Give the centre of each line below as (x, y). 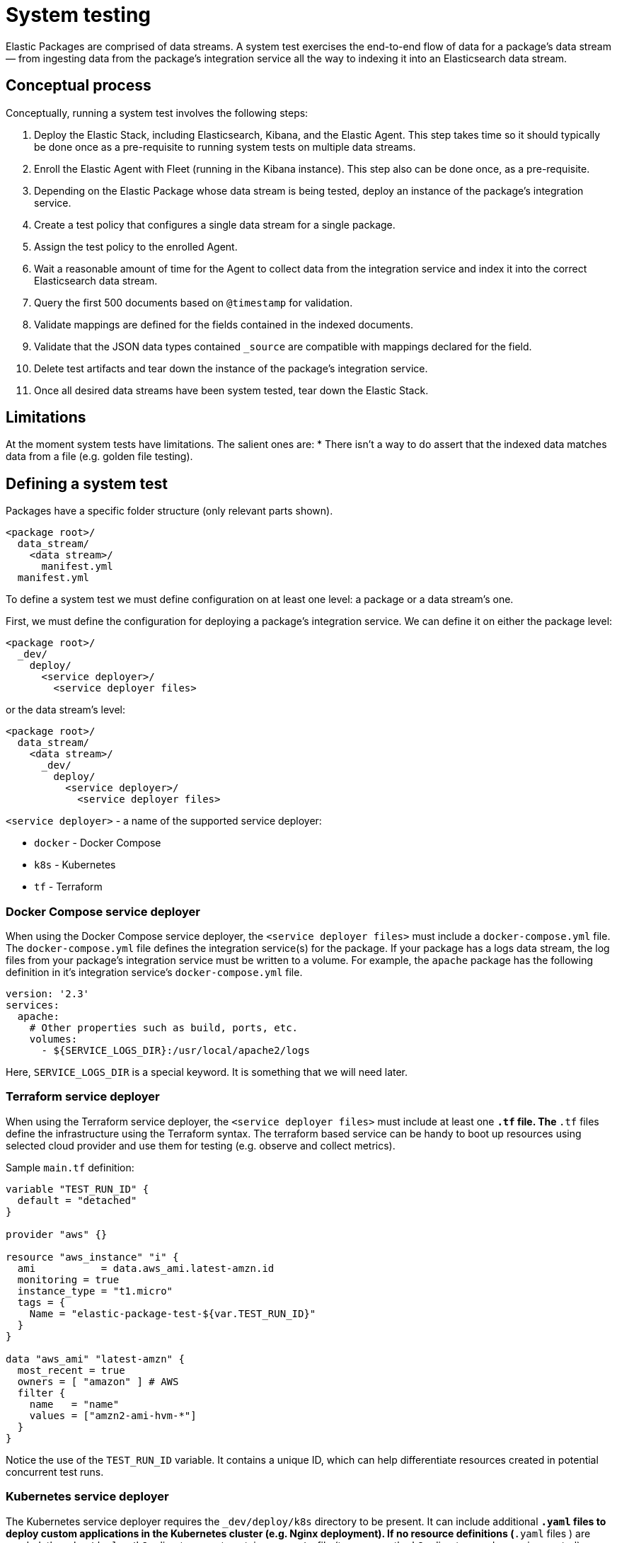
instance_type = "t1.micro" (95, 1291)
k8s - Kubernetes (75, 865)
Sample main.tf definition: (70, 1167)
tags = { (41, 1302)
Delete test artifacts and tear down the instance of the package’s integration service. (231, 368)
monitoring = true (68, 1279)
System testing (79, 15)
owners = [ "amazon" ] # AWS (98, 1381)
